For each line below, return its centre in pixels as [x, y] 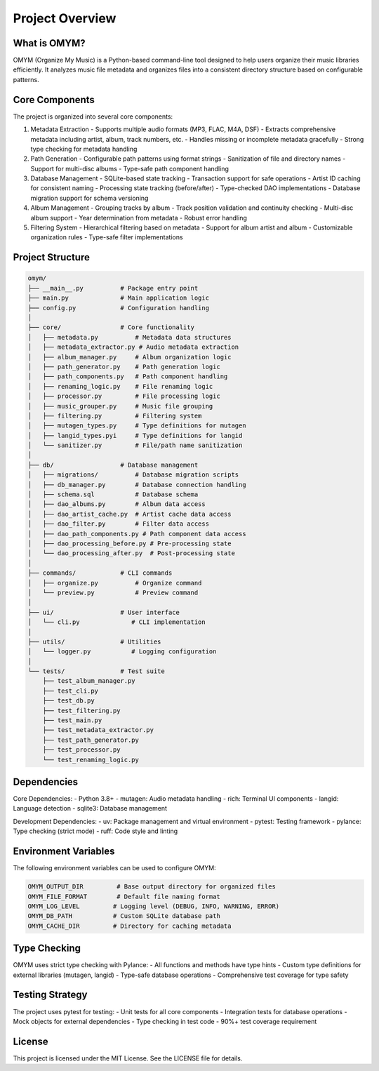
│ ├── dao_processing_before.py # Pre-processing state [129, 543]
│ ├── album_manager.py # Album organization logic [129, 357]
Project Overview [65, 18]
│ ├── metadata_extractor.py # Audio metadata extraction [133, 347]
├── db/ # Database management [113, 465]
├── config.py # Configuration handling [119, 308]
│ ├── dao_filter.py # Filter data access [119, 524]
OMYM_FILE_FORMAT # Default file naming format [124, 896]
